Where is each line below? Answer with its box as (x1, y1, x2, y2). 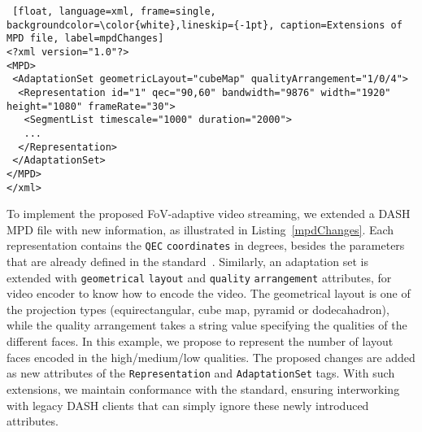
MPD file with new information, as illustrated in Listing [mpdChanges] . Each (7, 220, 394, 238)
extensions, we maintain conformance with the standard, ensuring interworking (7, 380, 400, 397)
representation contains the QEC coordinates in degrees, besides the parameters (7, 237, 405, 254)
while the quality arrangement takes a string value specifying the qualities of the (7, 316, 407, 334)
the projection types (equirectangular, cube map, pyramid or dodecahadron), (7, 300, 389, 317)
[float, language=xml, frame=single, (12, 6, 216, 17)
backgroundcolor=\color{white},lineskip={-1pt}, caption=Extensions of (7, 19, 402, 31)
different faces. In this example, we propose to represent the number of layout (7, 333, 394, 350)
